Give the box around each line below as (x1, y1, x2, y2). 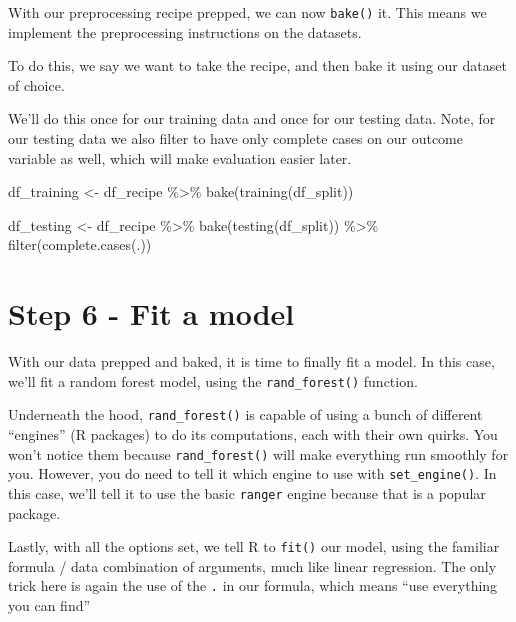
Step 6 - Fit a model (8, 293, 295, 334)
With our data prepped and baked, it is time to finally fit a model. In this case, (8, 351, 495, 372)
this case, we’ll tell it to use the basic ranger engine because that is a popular (8, 482, 486, 503)
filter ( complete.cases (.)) (8, 234, 152, 255)
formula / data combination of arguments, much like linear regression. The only (8, 555, 497, 576)
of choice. (8, 74, 65, 95)
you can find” (8, 595, 91, 616)
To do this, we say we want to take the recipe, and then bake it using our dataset (8, 55, 507, 76)
